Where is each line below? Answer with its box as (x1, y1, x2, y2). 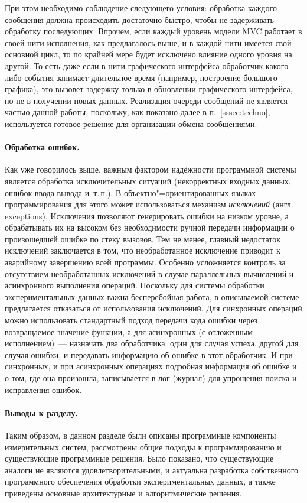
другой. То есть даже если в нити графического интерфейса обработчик (5, 59, 263, 72)
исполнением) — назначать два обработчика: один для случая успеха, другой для (5, 337, 299, 349)
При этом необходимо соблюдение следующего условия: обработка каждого (5, 2, 277, 14)
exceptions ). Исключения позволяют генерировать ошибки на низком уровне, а (5, 209, 289, 222)
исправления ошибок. (5, 383, 82, 395)
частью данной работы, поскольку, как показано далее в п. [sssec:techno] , (5, 106, 270, 118)
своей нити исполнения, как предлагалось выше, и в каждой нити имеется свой (5, 36, 292, 48)
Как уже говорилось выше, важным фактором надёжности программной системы (5, 163, 296, 176)
